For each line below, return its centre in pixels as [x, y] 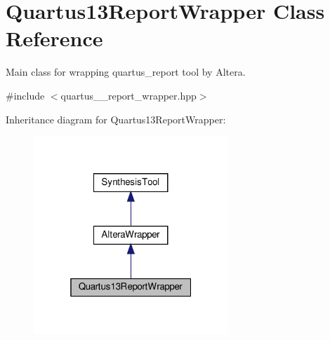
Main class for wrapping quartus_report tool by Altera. [126, 72]
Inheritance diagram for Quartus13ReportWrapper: [116, 119]
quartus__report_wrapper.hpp [128, 95]
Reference [54, 38]
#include [25, 95]
